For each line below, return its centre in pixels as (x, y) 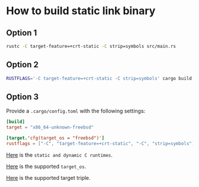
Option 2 (22, 65)
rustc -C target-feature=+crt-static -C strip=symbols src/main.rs (91, 46)
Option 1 (22, 33)
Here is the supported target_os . (46, 166)
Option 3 (23, 97)
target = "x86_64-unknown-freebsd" (50, 128)
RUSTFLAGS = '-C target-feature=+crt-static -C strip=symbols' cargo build (99, 78)
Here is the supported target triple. (48, 178)
